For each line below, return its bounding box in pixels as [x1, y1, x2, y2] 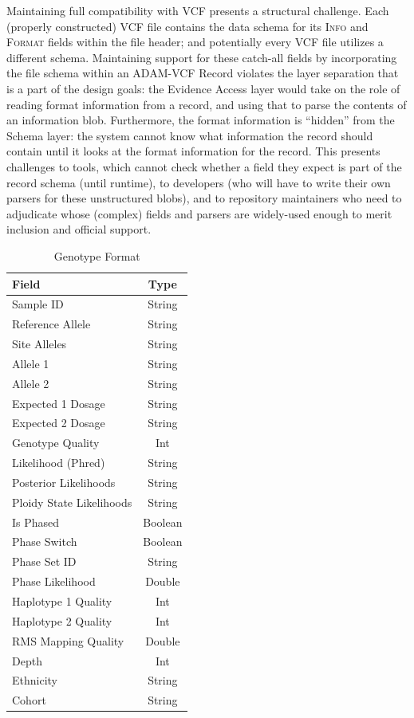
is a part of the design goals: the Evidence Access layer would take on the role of [6, 80, 400, 96]
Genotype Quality [12, 434, 100, 451]
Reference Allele [12, 316, 91, 332]
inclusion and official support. [6, 221, 152, 237]
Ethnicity [12, 672, 57, 689]
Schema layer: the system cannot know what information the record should [6, 127, 373, 143]
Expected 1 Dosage [12, 394, 105, 411]
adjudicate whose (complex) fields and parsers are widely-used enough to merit [6, 205, 392, 222]
